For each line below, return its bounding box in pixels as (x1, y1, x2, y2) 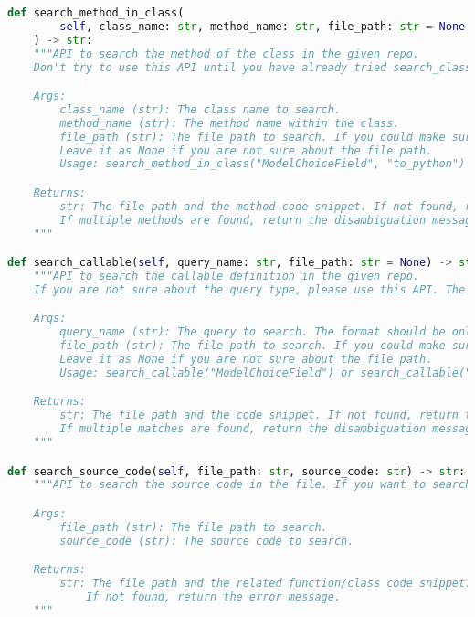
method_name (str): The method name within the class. (59, 116, 400, 130)
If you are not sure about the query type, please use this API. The (33, 282, 466, 296)
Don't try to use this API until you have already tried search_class (33, 60, 472, 74)
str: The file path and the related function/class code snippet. (59, 577, 472, 590)
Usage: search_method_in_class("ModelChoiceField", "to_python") (59, 157, 466, 171)
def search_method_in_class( (7, 6, 185, 19)
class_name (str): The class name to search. (59, 102, 342, 116)
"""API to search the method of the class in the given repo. (33, 47, 420, 60)
